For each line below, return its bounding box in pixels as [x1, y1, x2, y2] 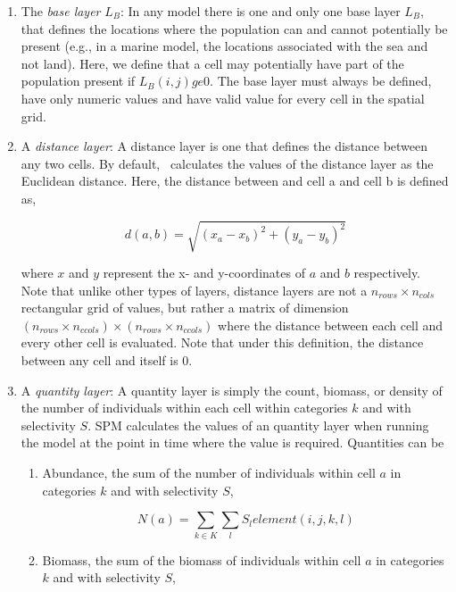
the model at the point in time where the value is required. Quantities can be [21, 433, 444, 452]
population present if [21, 71, 136, 90]
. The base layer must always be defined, [210, 71, 432, 90]
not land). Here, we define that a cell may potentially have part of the [21, 54, 404, 72]
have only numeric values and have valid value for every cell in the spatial [21, 88, 425, 107]
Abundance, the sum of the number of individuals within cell [42, 463, 376, 482]
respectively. [353, 263, 421, 282]
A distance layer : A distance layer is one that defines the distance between [21, 137, 428, 155]
